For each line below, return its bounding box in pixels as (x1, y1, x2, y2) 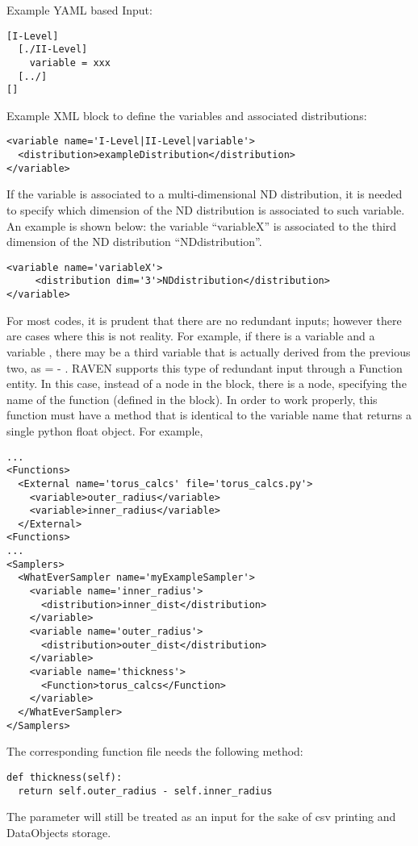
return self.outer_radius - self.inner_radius (18, 785, 273, 797)
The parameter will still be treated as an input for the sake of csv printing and (6, 808, 396, 825)
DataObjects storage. (6, 823, 111, 840)
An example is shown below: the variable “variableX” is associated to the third (6, 217, 397, 234)
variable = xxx (29, 56, 111, 69)
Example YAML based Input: (6, 2, 153, 18)
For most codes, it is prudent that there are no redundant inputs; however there (6, 311, 402, 328)
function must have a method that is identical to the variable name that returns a (6, 406, 412, 423)
